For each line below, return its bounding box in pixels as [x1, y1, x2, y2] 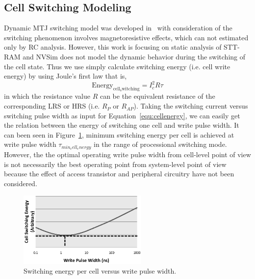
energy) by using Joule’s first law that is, [4, 71, 127, 81]
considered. [4, 178, 37, 189]
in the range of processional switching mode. [94, 139, 227, 149]
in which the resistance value [4, 91, 90, 101]
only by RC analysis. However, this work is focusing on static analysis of [4, 42, 222, 52]
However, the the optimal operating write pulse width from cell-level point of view [4, 149, 251, 160]
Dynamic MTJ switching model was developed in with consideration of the [4, 23, 232, 33]
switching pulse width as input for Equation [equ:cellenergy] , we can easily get [4, 110, 240, 120]
